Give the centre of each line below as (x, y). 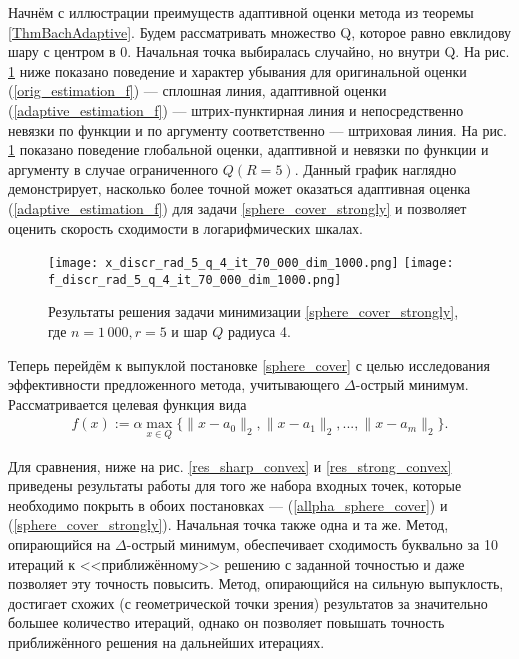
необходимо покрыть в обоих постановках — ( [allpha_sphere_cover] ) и (228, 504)
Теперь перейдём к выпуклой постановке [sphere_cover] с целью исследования (249, 364)
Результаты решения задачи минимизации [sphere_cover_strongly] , (253, 311)
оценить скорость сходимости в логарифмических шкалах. (185, 227)
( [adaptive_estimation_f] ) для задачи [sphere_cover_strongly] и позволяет (237, 207)
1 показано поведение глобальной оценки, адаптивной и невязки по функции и (248, 149)
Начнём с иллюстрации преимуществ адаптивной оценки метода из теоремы (241, 12)
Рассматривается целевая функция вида (127, 403)
